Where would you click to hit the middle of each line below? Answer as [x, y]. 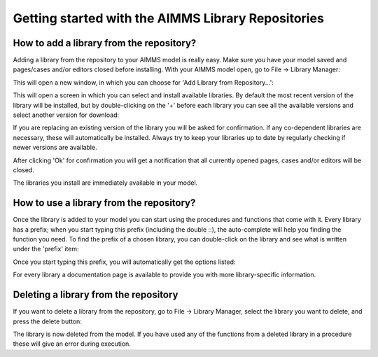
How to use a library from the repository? [104, 203]
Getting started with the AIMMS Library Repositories [169, 18]
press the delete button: [47, 321]
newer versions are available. [55, 148]
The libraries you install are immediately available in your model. [105, 183]
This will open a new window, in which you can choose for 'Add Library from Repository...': [143, 82]
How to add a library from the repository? [105, 43]
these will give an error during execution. [72, 344]
